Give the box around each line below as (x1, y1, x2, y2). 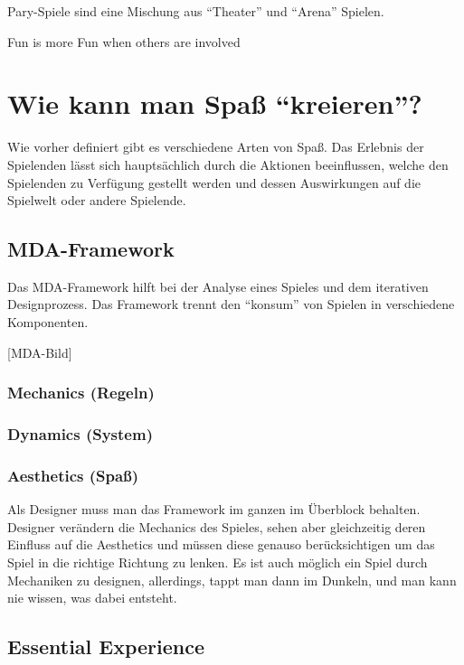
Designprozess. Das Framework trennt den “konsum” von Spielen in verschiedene (7, 295, 455, 314)
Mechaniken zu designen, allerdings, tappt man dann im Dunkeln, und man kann (7, 570, 457, 589)
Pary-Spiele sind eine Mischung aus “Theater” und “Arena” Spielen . (7, 2, 384, 20)
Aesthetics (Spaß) (7, 464, 139, 486)
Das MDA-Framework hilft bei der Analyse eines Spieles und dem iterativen (7, 276, 429, 295)
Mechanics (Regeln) (7, 381, 155, 404)
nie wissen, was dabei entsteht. (7, 588, 177, 607)
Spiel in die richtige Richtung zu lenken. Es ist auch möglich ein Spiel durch (7, 552, 428, 571)
